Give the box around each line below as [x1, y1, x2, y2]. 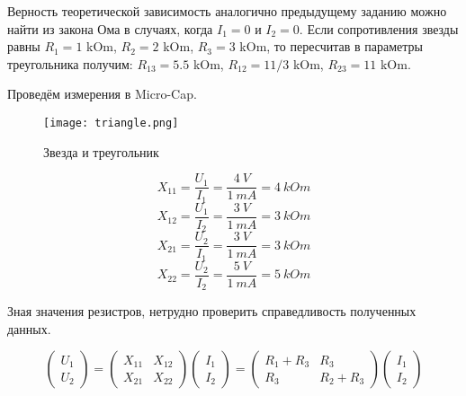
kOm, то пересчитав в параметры [239, 37, 423, 56]
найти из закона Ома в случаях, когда [7, 19, 213, 38]
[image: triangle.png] [43, 116, 179, 129]
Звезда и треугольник [43, 142, 159, 161]
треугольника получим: [7, 54, 133, 73]
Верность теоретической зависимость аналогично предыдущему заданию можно [7, 2, 447, 20]
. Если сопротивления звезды [299, 19, 459, 38]
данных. [7, 319, 51, 338]
